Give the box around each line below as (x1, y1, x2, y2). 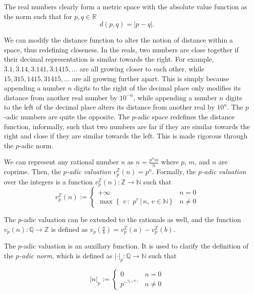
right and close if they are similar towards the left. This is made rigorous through (4, 131, 248, 141)
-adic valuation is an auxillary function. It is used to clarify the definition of (21, 241, 249, 251)
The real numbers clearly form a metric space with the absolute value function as (4, 1, 247, 11)
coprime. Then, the (4, 166, 61, 177)
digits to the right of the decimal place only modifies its (74, 83, 241, 93)
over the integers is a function (4, 176, 93, 186)
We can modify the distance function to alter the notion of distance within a (4, 35, 233, 45)
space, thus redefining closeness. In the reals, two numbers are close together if (4, 44, 239, 54)
